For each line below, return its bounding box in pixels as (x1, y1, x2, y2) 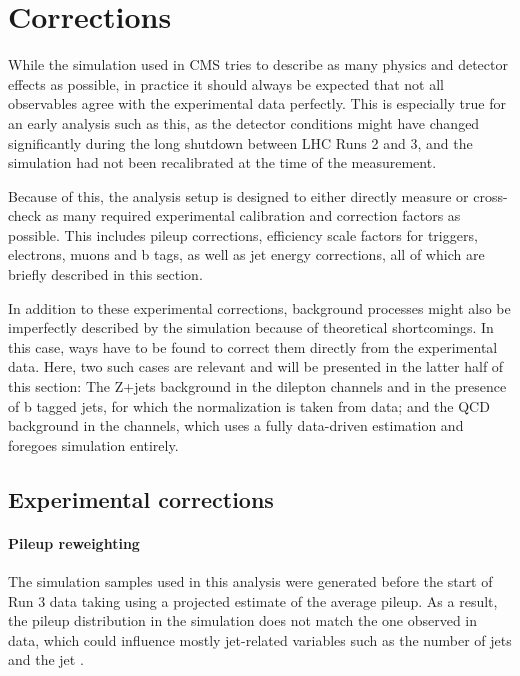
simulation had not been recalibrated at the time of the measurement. (8, 152, 437, 173)
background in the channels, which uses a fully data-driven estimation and (8, 415, 464, 436)
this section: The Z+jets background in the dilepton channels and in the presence (8, 376, 507, 397)
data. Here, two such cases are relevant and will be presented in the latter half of (8, 356, 504, 377)
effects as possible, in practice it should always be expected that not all (8, 73, 445, 94)
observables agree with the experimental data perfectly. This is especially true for (8, 93, 506, 114)
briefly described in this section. (8, 264, 203, 285)
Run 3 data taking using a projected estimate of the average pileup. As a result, (8, 590, 498, 611)
